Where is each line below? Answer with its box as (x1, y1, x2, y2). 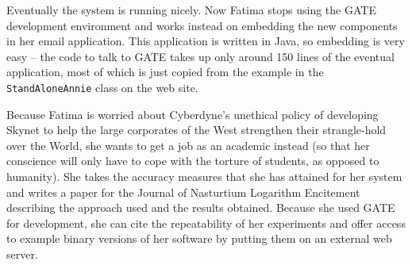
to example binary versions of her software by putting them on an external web (6, 230, 392, 247)
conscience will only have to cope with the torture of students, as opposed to (6, 152, 379, 169)
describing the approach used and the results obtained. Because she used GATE (6, 199, 395, 216)
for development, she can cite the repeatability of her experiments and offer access (6, 214, 406, 231)
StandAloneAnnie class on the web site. (6, 79, 198, 95)
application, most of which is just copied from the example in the (6, 63, 324, 80)
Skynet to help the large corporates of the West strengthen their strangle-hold (6, 121, 387, 138)
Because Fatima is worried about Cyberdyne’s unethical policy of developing (6, 106, 379, 122)
